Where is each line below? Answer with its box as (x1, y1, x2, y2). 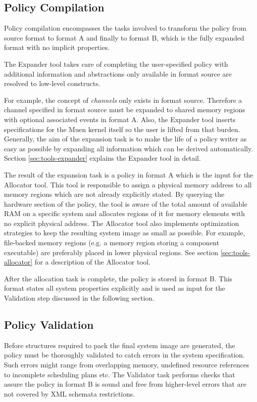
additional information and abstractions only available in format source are (4, 68, 232, 79)
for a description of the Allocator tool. (34, 257, 151, 267)
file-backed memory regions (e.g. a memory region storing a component (4, 237, 219, 248)
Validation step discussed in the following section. (4, 293, 154, 303)
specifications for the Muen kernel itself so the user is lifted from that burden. (4, 124, 240, 134)
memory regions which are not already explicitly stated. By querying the (4, 189, 225, 199)
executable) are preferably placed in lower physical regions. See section (4, 247, 218, 257)
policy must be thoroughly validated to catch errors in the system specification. (4, 350, 245, 360)
